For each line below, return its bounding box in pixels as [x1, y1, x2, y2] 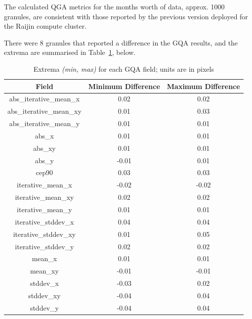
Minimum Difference [88, 81, 160, 91]
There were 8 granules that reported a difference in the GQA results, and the [4, 37, 238, 47]
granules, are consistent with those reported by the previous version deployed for [4, 11, 248, 21]
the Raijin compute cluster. [4, 21, 87, 31]
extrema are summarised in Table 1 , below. [4, 47, 136, 57]
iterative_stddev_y [15, 241, 74, 251]
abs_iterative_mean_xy [7, 106, 82, 116]
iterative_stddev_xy [13, 228, 76, 239]
